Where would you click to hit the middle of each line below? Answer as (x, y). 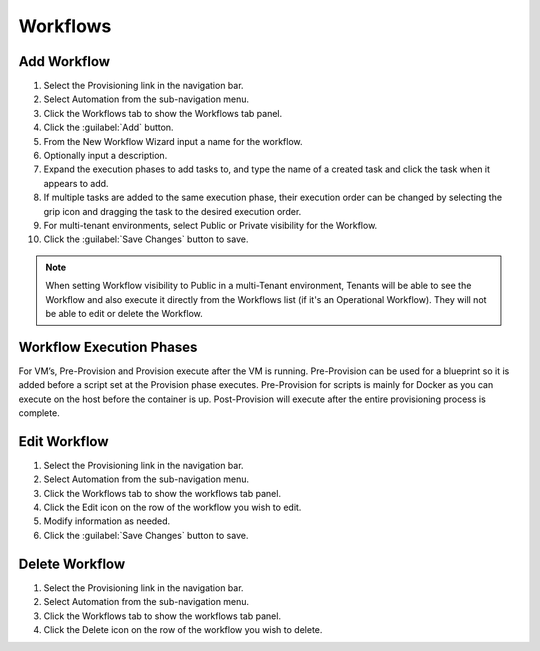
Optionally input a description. (105, 156)
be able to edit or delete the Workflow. (124, 313)
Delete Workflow (72, 563)
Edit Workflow (63, 441)
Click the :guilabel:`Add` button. (108, 127)
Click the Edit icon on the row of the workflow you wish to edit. (172, 507)
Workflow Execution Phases (108, 346)
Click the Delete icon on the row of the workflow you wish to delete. (183, 629)
